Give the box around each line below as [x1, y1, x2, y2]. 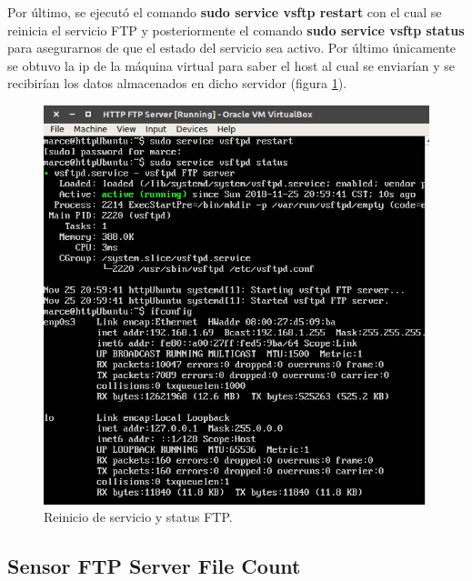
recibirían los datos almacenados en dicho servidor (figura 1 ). [7, 74, 347, 93]
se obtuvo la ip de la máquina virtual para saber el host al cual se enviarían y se [7, 55, 456, 75]
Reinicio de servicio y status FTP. [44, 507, 233, 526]
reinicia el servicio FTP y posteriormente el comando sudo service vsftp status [7, 20, 465, 39]
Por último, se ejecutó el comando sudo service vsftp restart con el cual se [7, 3, 442, 21]
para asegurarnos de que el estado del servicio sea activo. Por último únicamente [7, 38, 457, 57]
